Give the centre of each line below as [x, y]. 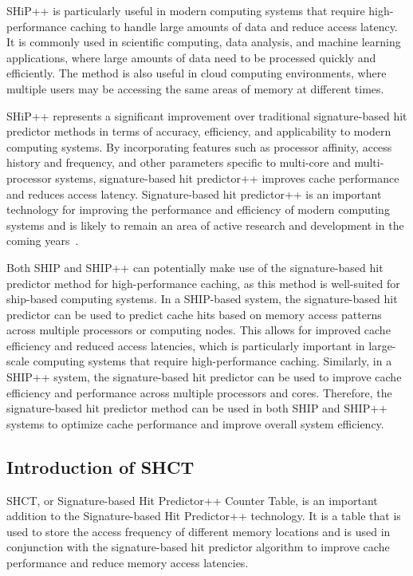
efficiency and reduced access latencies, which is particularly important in [186, 345]
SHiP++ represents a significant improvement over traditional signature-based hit [207, 115]
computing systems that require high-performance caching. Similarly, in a [212, 361]
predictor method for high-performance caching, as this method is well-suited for [203, 283]
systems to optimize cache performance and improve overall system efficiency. [195, 423]
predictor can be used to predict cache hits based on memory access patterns [194, 314]
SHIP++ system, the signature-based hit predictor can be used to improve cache [204, 377]
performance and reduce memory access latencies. [128, 563]
